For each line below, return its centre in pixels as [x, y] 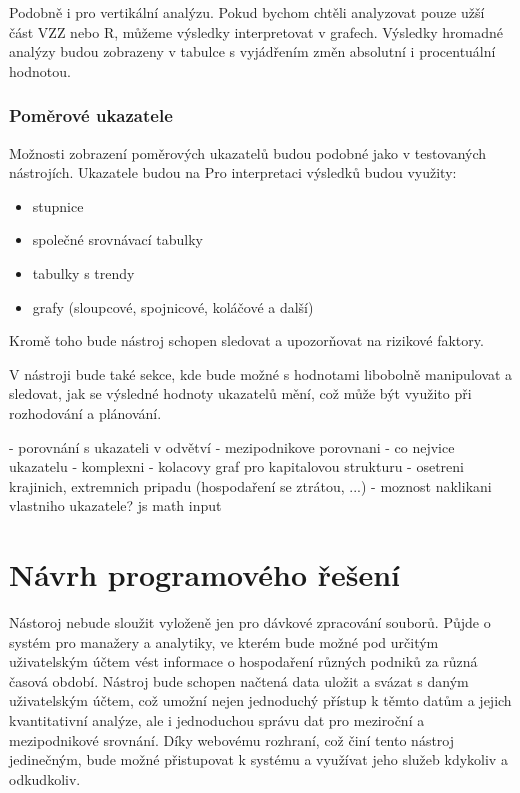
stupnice [58, 205]
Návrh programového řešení [205, 574]
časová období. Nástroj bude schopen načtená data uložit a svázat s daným [239, 680]
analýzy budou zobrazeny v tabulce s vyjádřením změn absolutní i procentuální [252, 51]
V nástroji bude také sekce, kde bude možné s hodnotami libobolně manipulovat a [261, 373]
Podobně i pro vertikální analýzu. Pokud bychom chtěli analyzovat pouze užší [247, 12]
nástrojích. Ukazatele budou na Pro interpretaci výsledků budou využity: [233, 172]
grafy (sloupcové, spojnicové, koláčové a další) [173, 306]
